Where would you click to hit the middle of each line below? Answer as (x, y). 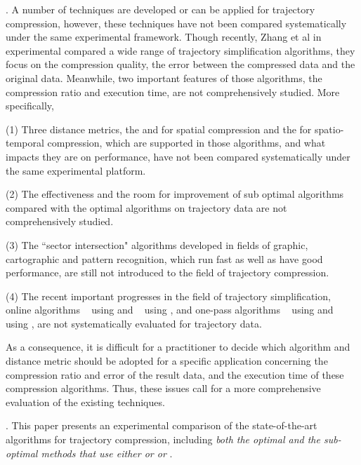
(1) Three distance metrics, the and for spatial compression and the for (159, 129)
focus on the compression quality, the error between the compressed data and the (180, 64)
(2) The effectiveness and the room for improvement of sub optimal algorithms (175, 194)
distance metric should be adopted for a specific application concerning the (167, 361)
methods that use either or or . (107, 453)
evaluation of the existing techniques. (85, 402)
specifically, (30, 106)
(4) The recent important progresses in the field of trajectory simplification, (168, 296)
